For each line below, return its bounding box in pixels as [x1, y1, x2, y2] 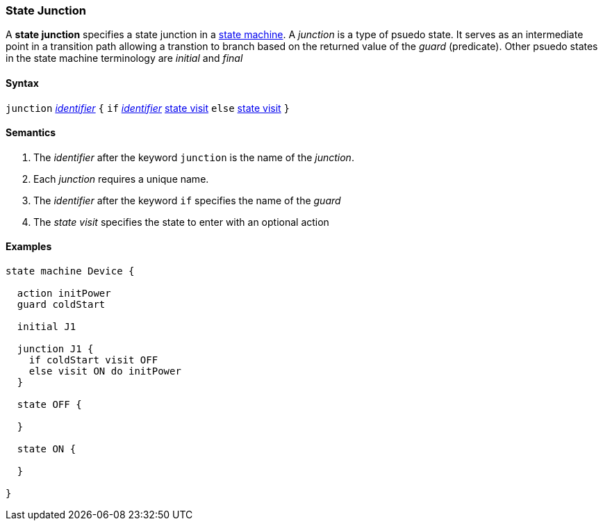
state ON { [17, 443, 76, 455]
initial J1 [17, 321, 76, 333]
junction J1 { [17, 343, 94, 355]
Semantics [6, 126, 56, 139]
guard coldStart [17, 299, 106, 311]
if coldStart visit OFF [28, 354, 158, 366]
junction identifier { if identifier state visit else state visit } [6, 101, 290, 114]
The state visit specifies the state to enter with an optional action [33, 215, 329, 228]
